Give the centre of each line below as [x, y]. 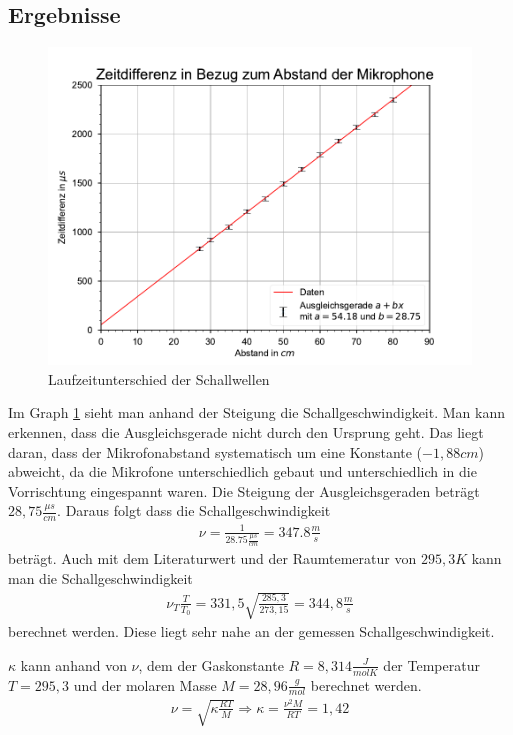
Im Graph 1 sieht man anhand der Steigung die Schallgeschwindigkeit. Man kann [256, 412]
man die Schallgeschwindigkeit [100, 578]
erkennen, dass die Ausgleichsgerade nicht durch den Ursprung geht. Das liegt [246, 431]
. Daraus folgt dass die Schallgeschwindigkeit [194, 510]
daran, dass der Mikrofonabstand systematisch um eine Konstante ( [215, 451]
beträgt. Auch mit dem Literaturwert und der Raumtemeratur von [212, 558]
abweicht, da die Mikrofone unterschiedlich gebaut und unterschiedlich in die [242, 471]
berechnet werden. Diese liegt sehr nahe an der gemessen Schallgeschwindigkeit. [251, 631]
